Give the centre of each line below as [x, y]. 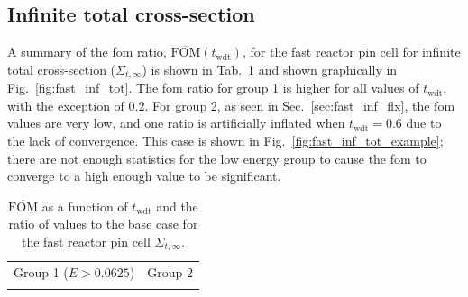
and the [177, 206]
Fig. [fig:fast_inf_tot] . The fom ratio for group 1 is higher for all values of [213, 88]
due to [424, 123]
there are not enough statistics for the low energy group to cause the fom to [217, 158]
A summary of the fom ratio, [87, 52]
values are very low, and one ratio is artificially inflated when [176, 123]
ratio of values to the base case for [103, 224]
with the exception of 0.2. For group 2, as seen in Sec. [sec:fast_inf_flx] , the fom [231, 105]
